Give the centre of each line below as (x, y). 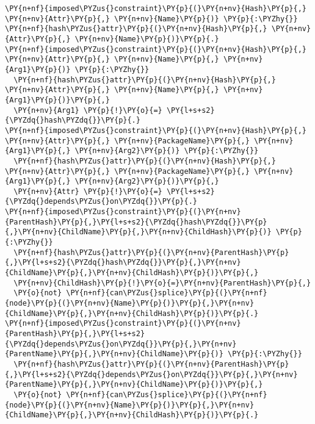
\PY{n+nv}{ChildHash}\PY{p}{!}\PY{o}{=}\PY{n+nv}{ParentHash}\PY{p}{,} (162, 283)
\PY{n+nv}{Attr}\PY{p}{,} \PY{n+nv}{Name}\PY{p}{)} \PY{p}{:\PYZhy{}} (151, 19)
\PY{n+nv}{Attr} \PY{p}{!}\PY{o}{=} (88, 191)
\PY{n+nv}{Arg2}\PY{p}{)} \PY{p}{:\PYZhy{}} (167, 151)
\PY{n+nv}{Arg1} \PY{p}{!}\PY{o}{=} (88, 110)
